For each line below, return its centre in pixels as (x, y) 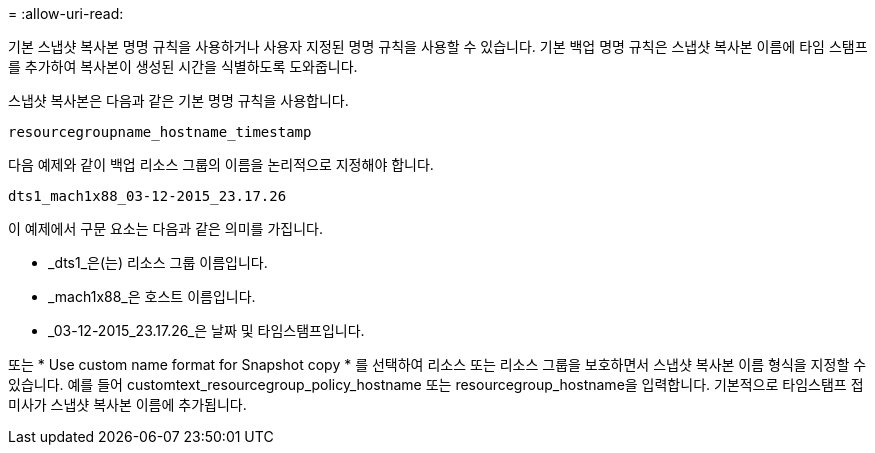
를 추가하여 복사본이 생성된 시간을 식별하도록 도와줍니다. (183, 66)
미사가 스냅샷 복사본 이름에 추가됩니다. (127, 404)
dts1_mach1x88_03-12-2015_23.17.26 (147, 196)
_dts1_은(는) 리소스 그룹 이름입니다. (158, 262)
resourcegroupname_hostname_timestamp (160, 132)
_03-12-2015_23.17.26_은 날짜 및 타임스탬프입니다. (206, 330)
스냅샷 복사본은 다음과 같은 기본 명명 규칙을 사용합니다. (178, 100)
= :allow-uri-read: (66, 13)
